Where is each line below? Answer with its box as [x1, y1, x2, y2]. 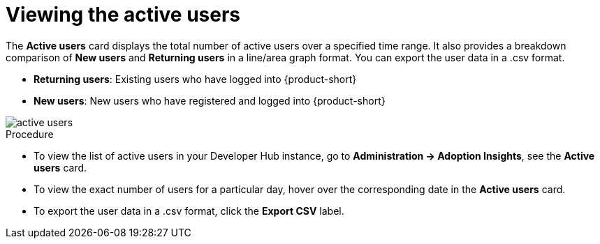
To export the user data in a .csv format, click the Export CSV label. [34, 204, 344, 217]
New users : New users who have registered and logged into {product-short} [34, 94, 386, 107]
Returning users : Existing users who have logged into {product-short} [34, 73, 357, 85]
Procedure [6, 128, 54, 140]
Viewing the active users [6, 3, 241, 26]
